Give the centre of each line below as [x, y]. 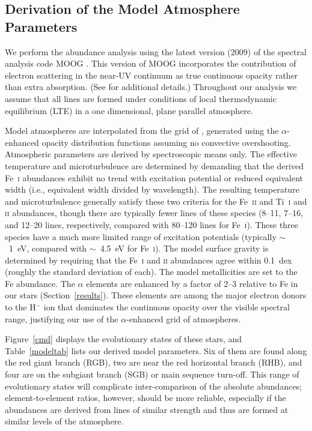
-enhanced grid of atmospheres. [184, 318]
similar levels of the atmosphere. [64, 421]
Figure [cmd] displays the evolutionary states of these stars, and [124, 339]
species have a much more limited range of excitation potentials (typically [141, 236]
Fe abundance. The [40, 283]
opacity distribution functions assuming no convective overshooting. [166, 142]
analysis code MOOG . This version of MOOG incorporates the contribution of [151, 63]
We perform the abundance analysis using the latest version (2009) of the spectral [156, 51]
